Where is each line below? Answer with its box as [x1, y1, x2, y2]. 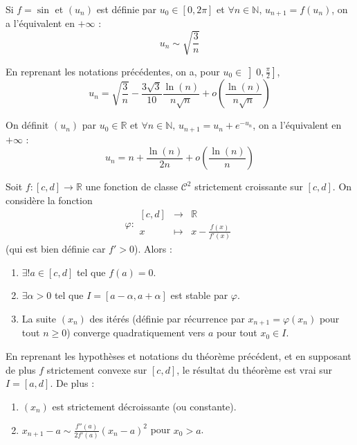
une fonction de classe [85, 179, 178, 194]
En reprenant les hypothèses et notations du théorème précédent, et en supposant [6, 349, 351, 363]
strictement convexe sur [46, 362, 147, 376]
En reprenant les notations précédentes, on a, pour [6, 64, 220, 78]
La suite [21, 311, 57, 326]
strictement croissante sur [194, 179, 303, 194]
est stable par [170, 288, 228, 302]
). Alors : [134, 242, 172, 256]
